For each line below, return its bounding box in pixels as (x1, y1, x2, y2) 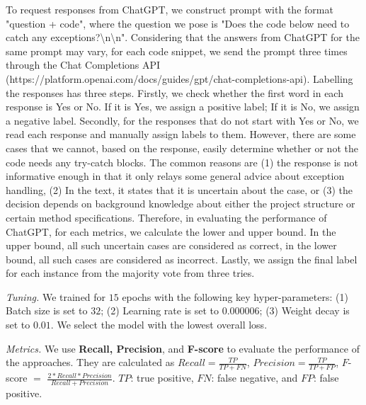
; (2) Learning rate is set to (101, 303, 219, 318)
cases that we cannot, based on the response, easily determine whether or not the (6, 140, 358, 155)
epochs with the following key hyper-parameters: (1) (122, 289, 348, 304)
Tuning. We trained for (6, 289, 106, 304)
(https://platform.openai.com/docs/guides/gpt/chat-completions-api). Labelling (6, 71, 353, 86)
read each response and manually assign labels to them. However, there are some (6, 127, 356, 142)
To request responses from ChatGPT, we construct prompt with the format (6, 2, 333, 16)
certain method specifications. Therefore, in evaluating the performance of (6, 210, 327, 224)
